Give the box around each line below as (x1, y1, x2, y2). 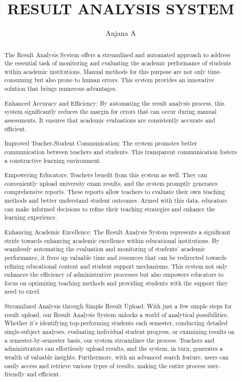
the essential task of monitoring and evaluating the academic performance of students (4, 59, 231, 67)
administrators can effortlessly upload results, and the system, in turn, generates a (4, 344, 223, 353)
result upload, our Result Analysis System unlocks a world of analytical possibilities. (4, 310, 229, 319)
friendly (4, 370, 25, 378)
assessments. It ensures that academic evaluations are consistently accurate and (4, 116, 216, 124)
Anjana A (105, 28, 136, 38)
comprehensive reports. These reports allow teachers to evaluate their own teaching (4, 187, 225, 196)
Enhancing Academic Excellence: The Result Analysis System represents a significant (4, 227, 231, 236)
